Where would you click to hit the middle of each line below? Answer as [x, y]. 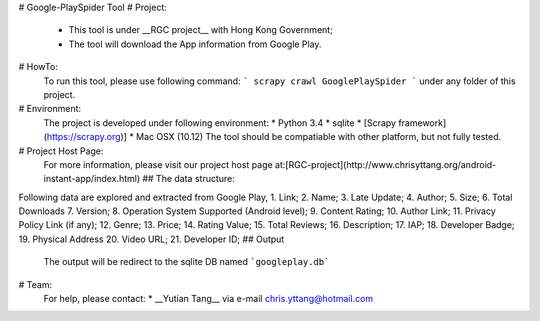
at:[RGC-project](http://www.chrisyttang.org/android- [386, 164]
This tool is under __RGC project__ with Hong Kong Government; [201, 30]
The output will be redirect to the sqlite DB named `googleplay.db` [186, 262]
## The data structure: [188, 179]
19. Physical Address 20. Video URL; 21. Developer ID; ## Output [151, 239]
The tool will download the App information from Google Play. [195, 44]
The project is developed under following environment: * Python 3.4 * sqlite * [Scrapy [220, 122]
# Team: [35, 284]
